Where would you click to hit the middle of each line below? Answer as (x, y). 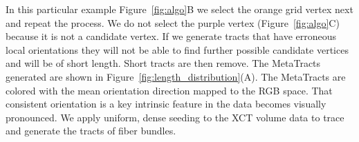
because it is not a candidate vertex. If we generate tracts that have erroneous (171, 36)
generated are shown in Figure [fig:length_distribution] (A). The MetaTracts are (176, 76)
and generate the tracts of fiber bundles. (91, 131)
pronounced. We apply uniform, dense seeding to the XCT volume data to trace (175, 117)
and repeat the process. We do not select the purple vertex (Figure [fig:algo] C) (173, 22)
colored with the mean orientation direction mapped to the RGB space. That (169, 90)
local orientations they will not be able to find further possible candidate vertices (177, 49)
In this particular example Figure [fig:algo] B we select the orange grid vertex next (179, 9)
